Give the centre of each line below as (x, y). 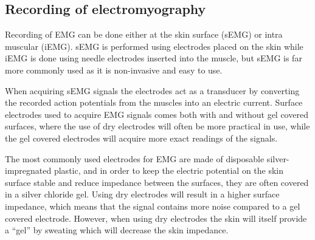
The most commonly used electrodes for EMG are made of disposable (135, 158)
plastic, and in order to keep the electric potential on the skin (169, 170)
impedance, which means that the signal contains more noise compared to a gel (153, 206)
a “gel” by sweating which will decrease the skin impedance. (117, 230)
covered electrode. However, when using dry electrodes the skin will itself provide (156, 218)
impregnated (28, 170)
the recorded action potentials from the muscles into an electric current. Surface (154, 102)
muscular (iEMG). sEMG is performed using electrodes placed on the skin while (154, 46)
